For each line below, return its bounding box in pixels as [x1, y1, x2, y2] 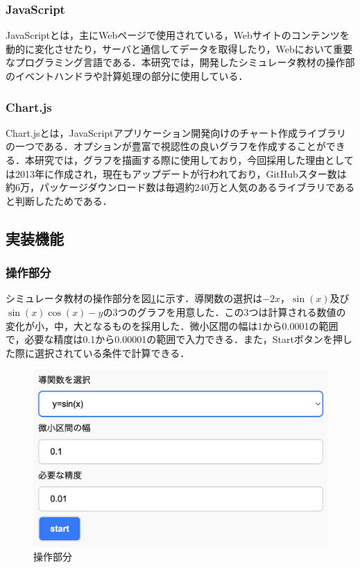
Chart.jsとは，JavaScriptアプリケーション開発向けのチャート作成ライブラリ [6, 125, 347, 140]
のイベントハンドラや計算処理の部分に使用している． [6, 69, 248, 83]
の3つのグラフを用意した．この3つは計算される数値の [103, 304, 346, 319]
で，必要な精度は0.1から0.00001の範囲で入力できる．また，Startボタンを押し [6, 332, 352, 346]
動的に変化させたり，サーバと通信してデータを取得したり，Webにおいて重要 [6, 41, 353, 56]
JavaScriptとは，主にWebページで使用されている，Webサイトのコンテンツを [6, 28, 350, 42]
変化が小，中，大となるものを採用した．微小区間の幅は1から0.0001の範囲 [6, 318, 338, 333]
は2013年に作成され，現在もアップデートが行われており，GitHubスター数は [6, 166, 347, 181]
